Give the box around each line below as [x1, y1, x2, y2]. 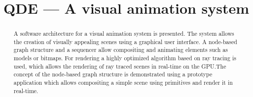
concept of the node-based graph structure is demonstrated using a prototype [13, 70, 213, 78]
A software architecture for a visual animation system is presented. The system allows [13, 29, 234, 38]
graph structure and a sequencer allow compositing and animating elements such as [13, 46, 228, 54]
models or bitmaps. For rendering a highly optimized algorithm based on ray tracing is [13, 54, 237, 62]
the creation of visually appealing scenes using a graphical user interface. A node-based [13, 37, 237, 46]
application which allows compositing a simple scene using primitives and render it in [13, 78, 233, 87]
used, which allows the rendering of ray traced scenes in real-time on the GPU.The [13, 62, 226, 70]
